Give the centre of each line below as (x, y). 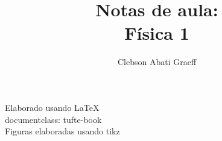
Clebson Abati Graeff (157, 62)
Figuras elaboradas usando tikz (62, 131)
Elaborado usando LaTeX (52, 107)
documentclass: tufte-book (53, 119)
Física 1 (157, 33)
